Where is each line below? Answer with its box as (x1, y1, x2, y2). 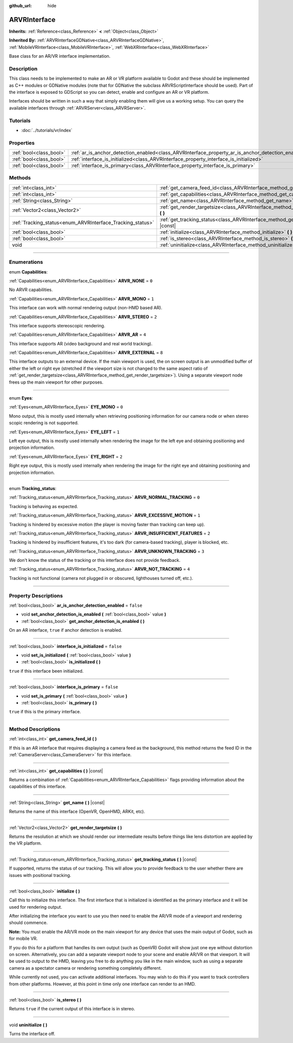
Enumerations (9, 259, 43, 266)
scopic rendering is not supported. (9, 420, 79, 426)
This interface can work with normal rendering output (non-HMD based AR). (9, 305, 163, 311)
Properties (9, 139, 35, 146)
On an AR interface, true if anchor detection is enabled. (9, 627, 123, 633)
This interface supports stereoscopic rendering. (9, 322, 105, 328)
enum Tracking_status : (9, 485, 57, 491)
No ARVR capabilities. (9, 287, 53, 293)
